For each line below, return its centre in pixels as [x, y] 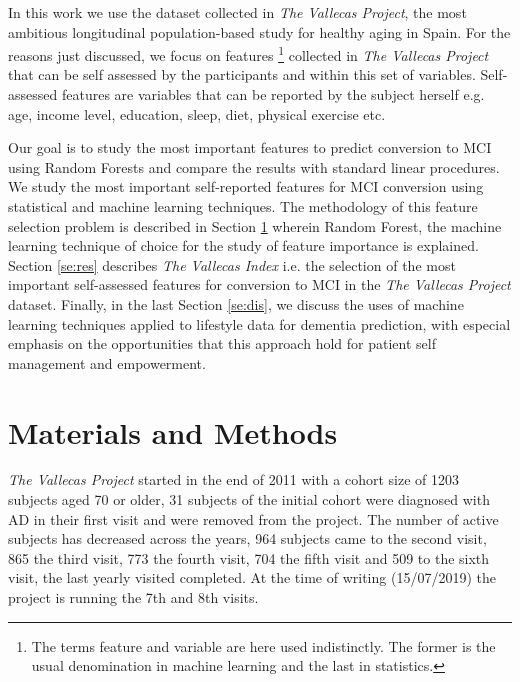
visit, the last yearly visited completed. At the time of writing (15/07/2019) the [252, 577]
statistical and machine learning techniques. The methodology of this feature [243, 206]
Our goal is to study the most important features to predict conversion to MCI [250, 147]
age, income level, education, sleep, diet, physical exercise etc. [197, 113]
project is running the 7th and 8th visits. [133, 597]
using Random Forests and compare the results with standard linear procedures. [254, 166]
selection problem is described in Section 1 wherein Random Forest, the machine [255, 225]
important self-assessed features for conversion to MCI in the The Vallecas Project [259, 284]
